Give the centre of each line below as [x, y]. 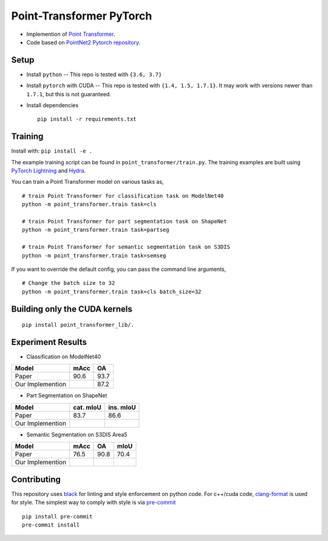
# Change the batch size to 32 [69, 283]
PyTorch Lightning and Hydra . [49, 171]
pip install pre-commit [57, 516]
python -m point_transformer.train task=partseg [96, 230]
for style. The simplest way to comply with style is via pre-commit [94, 503]
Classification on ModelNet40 [64, 357]
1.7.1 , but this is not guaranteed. [69, 94]
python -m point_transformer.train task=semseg [94, 255]
